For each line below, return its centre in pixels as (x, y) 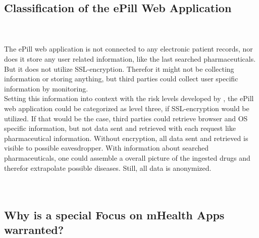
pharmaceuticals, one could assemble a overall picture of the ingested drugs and (127, 157)
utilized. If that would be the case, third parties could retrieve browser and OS (126, 118)
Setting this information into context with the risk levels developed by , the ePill (129, 98)
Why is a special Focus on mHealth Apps (114, 215)
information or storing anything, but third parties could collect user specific (121, 79)
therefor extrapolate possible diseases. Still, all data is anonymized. (108, 168)
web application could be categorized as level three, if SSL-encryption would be (127, 108)
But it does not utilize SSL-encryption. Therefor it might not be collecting (119, 68)
